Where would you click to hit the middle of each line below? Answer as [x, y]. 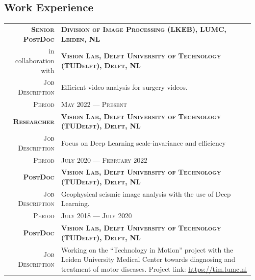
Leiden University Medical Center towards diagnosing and [148, 259]
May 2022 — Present [94, 104]
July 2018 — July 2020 [96, 216]
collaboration [35, 60]
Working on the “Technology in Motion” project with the [147, 249]
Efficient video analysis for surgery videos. [124, 87]
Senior [43, 29]
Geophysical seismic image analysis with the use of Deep [146, 193]
